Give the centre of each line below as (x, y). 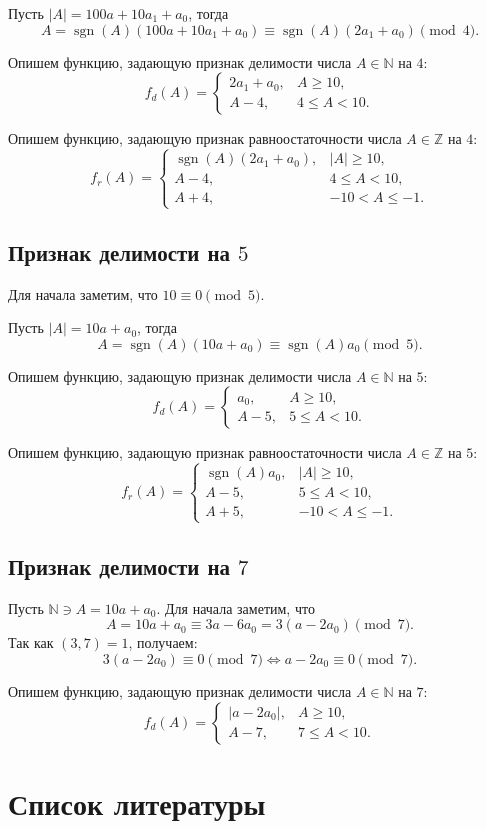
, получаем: (163, 642)
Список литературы (137, 802)
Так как (31, 642)
